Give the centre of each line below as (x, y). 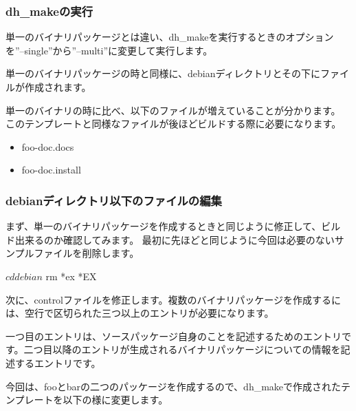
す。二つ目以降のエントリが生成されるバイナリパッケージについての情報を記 (178, 349)
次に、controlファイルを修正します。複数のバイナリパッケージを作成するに (174, 299)
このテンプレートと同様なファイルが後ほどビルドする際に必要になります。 (174, 124)
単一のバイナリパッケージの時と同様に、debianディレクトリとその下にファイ (178, 73)
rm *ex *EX (71, 276)
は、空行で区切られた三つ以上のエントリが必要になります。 (140, 313)
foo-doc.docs (48, 146)
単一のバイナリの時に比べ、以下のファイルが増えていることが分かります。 (173, 110)
